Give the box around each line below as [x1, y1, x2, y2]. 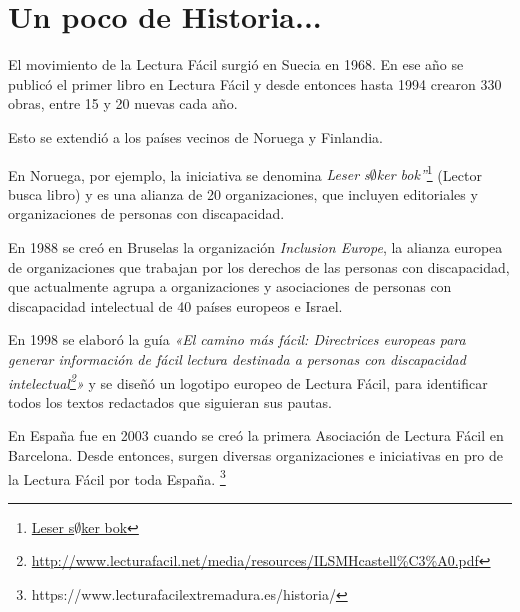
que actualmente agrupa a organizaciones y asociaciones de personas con [8, 276, 452, 297]
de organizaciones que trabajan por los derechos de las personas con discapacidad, [8, 256, 510, 277]
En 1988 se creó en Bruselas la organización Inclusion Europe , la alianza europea [8, 236, 503, 257]
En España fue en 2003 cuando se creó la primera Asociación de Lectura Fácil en [8, 425, 504, 446]
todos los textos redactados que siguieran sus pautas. [8, 391, 332, 412]
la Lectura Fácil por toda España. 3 [8, 465, 226, 489]
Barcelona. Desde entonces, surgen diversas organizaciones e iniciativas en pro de [8, 444, 503, 465]
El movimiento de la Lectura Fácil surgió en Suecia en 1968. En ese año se [8, 54, 464, 75]
